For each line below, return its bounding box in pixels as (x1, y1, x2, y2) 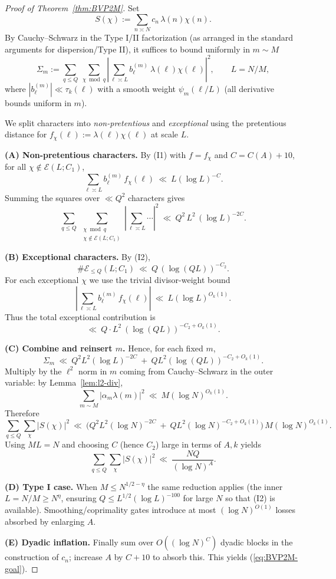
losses (275, 504, 296, 516)
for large (183, 492, 213, 504)
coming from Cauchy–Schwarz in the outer (119, 364, 274, 377)
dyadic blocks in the (220, 536, 293, 548)
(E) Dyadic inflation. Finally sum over (5, 536, 154, 548)
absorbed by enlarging (5, 515, 85, 527)
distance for (5, 128, 47, 140)
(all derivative (224, 82, 274, 94)
